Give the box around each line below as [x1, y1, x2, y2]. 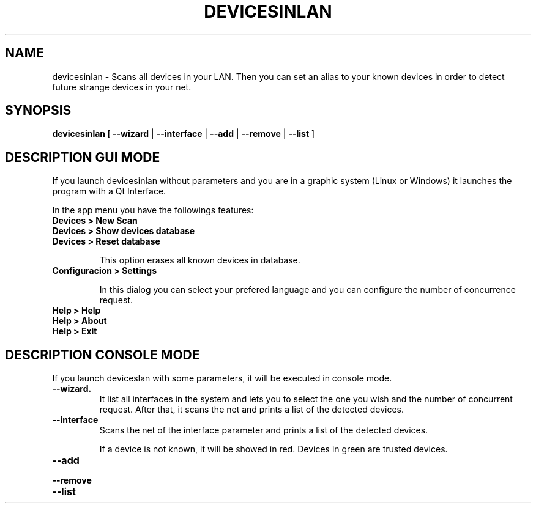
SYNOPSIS [5, 103, 72, 119]
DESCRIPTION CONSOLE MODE [5, 347, 200, 363]
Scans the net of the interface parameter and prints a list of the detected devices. [99, 425, 428, 436]
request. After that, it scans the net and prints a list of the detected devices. [99, 404, 404, 415]
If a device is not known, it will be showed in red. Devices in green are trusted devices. [99, 444, 448, 455]
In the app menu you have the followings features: [52, 205, 254, 216]
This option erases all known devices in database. [99, 255, 300, 266]
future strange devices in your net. [52, 81, 192, 92]
